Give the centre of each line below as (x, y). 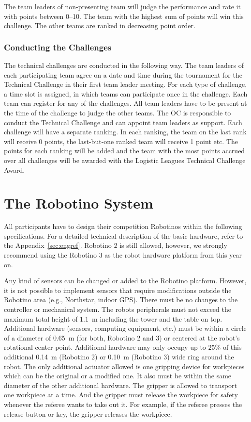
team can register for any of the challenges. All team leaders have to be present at (125, 103)
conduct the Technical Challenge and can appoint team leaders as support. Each (123, 122)
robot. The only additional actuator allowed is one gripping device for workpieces (124, 366)
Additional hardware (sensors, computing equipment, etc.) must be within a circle (125, 328)
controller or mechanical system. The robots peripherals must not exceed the (118, 309)
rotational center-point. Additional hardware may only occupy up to (105, 347)
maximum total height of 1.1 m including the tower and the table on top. (113, 318)
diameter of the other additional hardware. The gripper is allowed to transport (120, 385)
